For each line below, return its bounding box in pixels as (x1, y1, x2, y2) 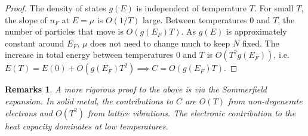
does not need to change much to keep (90, 36, 230, 49)
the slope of (5, 13, 47, 26)
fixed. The (242, 36, 279, 49)
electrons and (5, 106, 53, 119)
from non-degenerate (228, 94, 303, 107)
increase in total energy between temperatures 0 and (5, 48, 197, 61)
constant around (5, 36, 64, 49)
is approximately (226, 25, 287, 38)
